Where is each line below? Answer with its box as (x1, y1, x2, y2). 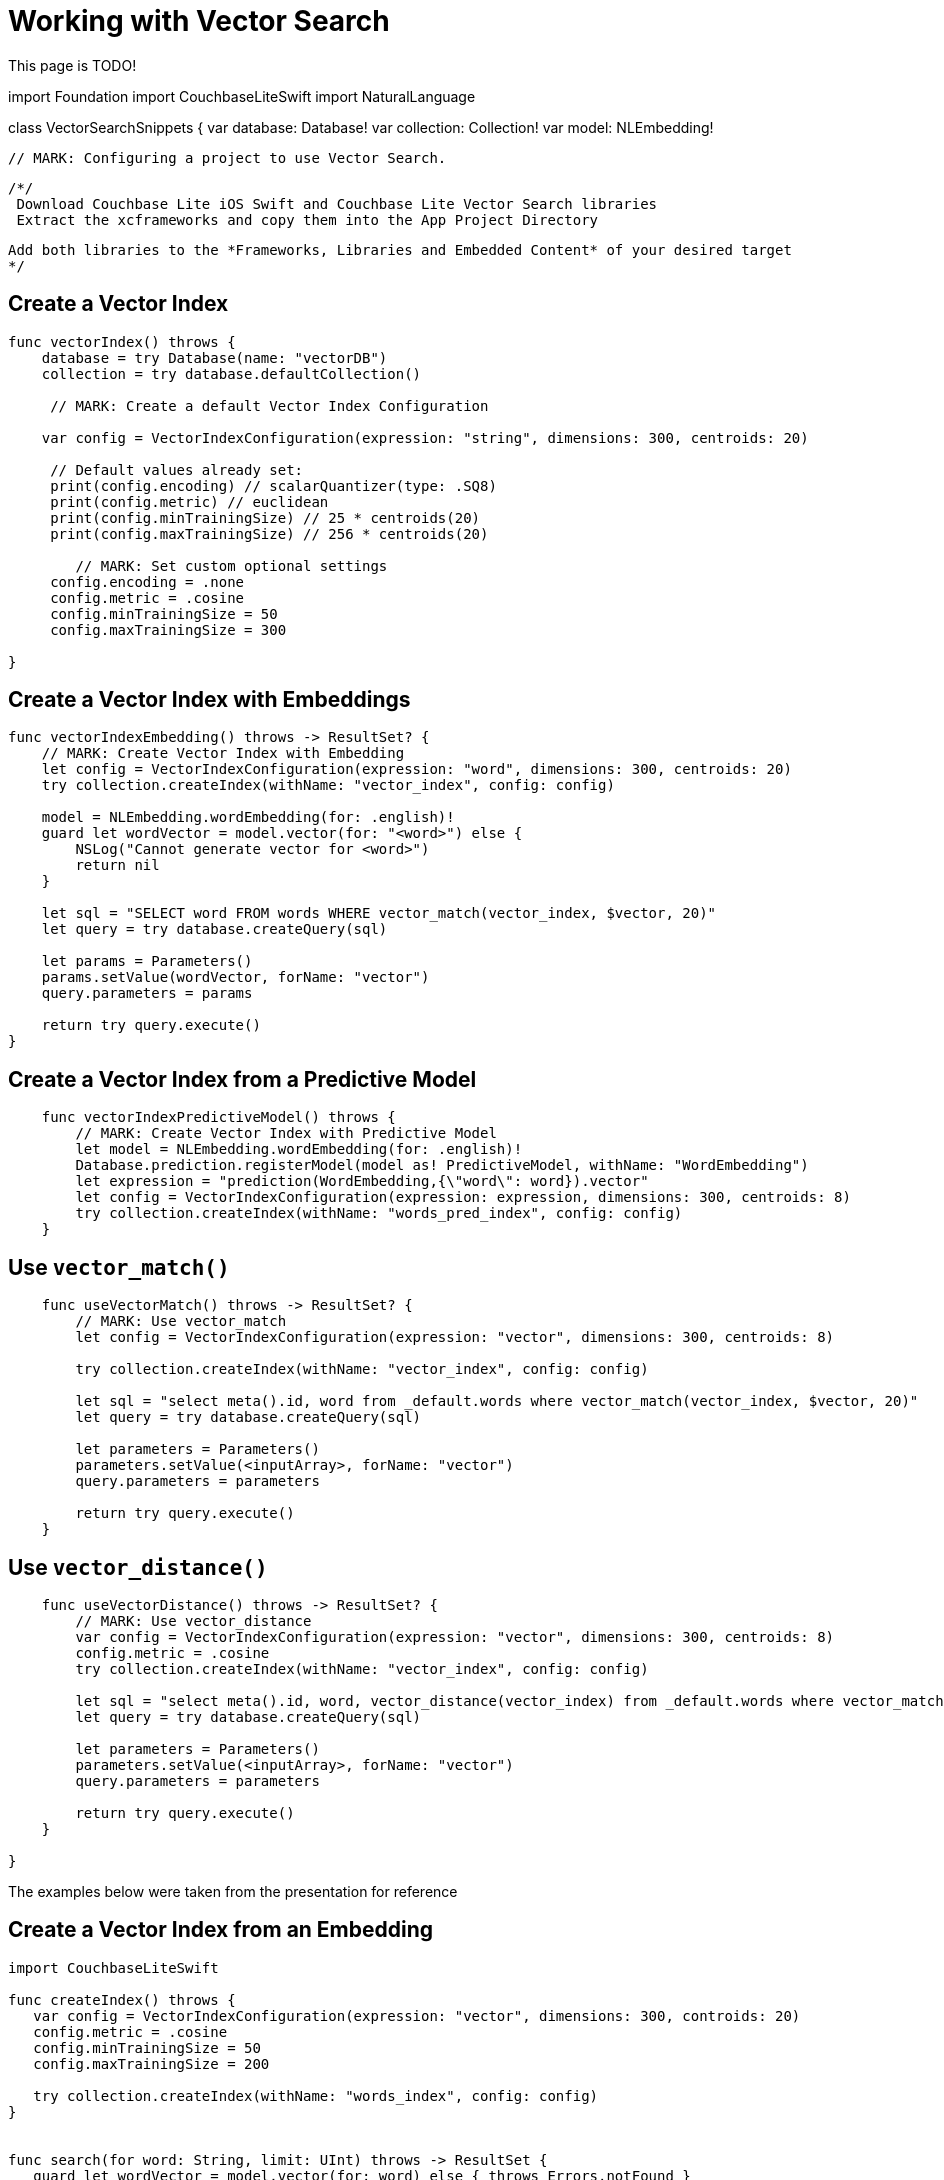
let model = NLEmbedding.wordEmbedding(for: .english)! (75, 1141, 523, 1158)
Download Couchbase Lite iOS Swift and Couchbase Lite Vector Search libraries (16, 195, 658, 212)
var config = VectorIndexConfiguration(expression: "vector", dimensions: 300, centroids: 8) (75, 1628, 835, 1645)
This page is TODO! (8, 56, 137, 74)
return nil (75, 857, 160, 874)
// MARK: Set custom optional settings (75, 557, 388, 574)
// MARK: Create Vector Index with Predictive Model (75, 1125, 497, 1142)
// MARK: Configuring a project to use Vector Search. (8, 149, 447, 166)
